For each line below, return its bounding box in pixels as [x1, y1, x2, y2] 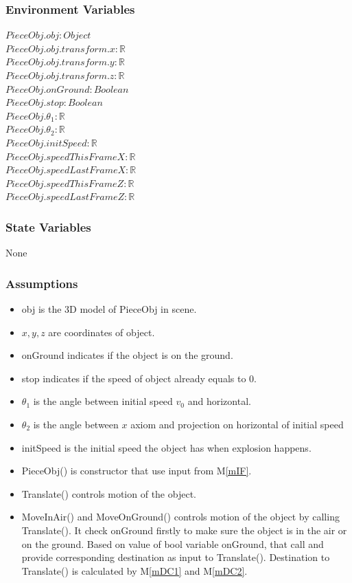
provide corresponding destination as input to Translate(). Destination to [21, 550, 330, 564]
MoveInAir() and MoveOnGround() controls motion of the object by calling [21, 509, 340, 524]
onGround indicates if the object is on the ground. [21, 348, 233, 362]
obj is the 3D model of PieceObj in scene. [21, 301, 197, 316]
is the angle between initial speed [33, 394, 173, 408]
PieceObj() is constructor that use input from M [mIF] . [21, 463, 252, 478]
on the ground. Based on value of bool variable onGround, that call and [21, 536, 324, 551]
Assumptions [5, 274, 78, 291]
